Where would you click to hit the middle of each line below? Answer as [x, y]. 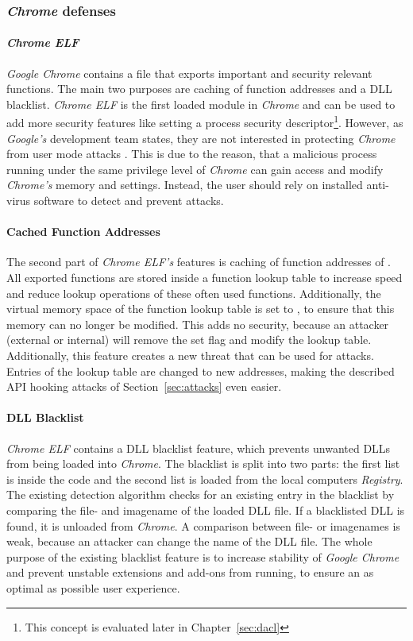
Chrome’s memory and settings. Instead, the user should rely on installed [185, 185]
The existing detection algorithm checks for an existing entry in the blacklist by [201, 494]
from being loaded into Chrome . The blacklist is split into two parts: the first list [203, 463]
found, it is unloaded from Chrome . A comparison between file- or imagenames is [203, 525]
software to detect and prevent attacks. [129, 201]
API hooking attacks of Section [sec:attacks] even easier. [144, 386]
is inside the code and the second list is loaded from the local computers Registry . [205, 479]
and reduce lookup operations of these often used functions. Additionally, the [194, 293]
